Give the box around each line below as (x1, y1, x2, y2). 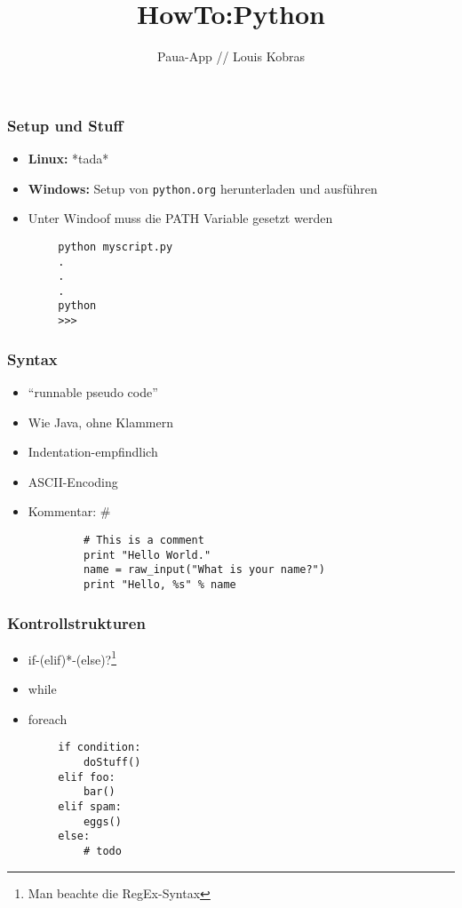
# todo (83, 844, 122, 857)
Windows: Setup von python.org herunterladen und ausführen (28, 179, 378, 197)
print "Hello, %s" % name (83, 577, 236, 591)
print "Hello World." (83, 548, 211, 562)
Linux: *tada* (28, 149, 109, 168)
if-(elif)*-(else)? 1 (28, 647, 117, 668)
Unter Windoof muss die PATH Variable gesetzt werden (28, 209, 333, 227)
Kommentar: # (28, 502, 111, 521)
